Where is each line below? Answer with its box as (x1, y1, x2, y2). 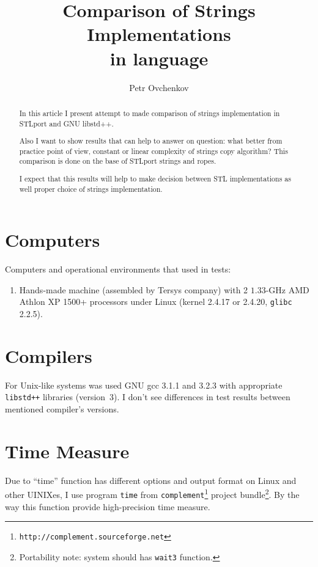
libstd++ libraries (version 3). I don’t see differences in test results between (5, 390, 290, 403)
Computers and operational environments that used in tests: (5, 263, 231, 276)
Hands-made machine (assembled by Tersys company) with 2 (19, 283, 248, 296)
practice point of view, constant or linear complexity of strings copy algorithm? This (19, 145, 288, 156)
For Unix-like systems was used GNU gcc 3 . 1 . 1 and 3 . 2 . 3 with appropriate (5, 378, 283, 391)
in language (109, 45, 209, 70)
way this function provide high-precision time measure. (5, 500, 210, 513)
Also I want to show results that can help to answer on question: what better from (19, 136, 283, 146)
